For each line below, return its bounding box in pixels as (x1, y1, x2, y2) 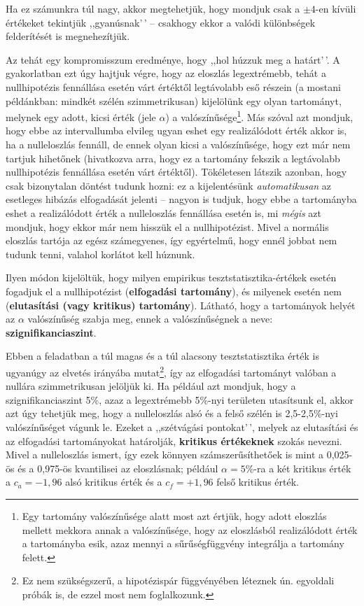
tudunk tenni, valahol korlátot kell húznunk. (6, 246, 195, 261)
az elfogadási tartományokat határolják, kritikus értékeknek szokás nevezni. (6, 433, 342, 448)
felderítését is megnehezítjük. (6, 29, 130, 43)
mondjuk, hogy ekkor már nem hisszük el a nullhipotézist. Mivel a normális (6, 219, 329, 234)
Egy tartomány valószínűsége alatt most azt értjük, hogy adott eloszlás (22, 508, 327, 523)
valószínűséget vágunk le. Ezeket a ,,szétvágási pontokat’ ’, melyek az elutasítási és (6, 419, 358, 434)
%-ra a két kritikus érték (245, 460, 351, 475)
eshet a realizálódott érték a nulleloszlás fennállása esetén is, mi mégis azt (6, 205, 322, 220)
